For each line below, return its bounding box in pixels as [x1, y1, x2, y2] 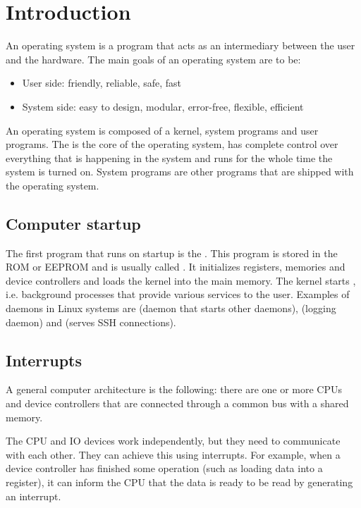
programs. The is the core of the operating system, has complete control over [6, 137, 338, 151]
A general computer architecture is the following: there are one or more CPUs [6, 382, 343, 397]
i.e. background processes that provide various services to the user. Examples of [6, 287, 350, 302]
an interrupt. [6, 488, 61, 503]
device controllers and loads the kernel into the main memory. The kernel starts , [6, 273, 356, 287]
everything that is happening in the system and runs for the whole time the [6, 150, 333, 165]
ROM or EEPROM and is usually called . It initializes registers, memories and [6, 259, 345, 274]
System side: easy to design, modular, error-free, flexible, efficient [22, 99, 304, 113]
